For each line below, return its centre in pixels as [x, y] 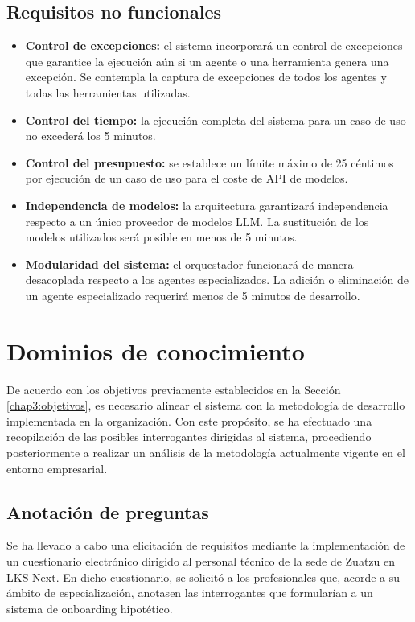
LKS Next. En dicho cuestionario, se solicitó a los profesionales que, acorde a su [203, 577]
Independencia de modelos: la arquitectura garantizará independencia [207, 205]
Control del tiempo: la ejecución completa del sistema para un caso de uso [216, 119]
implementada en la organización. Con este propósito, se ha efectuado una [189, 420]
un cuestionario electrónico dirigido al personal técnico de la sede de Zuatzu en [201, 561]
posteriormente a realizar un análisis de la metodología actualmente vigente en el [206, 453]
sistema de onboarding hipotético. [90, 608]
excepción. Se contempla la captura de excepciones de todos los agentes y [206, 77]
